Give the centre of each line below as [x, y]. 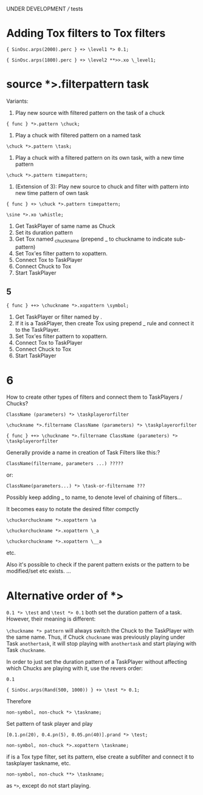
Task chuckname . [26, 650]
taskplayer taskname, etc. [39, 763]
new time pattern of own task [52, 193]
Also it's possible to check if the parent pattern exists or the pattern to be [98, 565]
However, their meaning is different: [51, 619]
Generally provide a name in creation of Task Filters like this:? [83, 453]
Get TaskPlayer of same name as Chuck [65, 226]
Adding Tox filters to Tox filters [86, 33]
